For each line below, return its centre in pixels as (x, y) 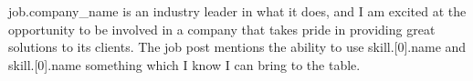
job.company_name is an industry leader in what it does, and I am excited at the (237, 11)
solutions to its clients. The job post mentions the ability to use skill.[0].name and (237, 47)
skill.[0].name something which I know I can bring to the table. (184, 64)
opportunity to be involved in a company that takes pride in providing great (222, 29)
